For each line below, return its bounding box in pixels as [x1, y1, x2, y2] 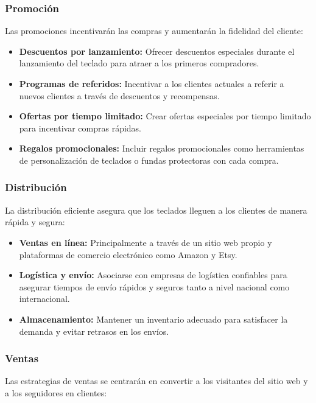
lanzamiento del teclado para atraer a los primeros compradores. [19, 57, 259, 69]
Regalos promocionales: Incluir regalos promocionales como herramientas [19, 142, 304, 155]
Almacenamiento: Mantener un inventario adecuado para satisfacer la [19, 312, 288, 325]
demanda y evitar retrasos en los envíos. [19, 324, 169, 337]
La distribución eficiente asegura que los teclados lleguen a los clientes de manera [5, 203, 307, 216]
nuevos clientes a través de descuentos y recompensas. [19, 89, 220, 102]
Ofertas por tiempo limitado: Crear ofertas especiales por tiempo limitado [19, 110, 311, 122]
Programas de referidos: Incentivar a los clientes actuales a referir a [19, 77, 284, 89]
